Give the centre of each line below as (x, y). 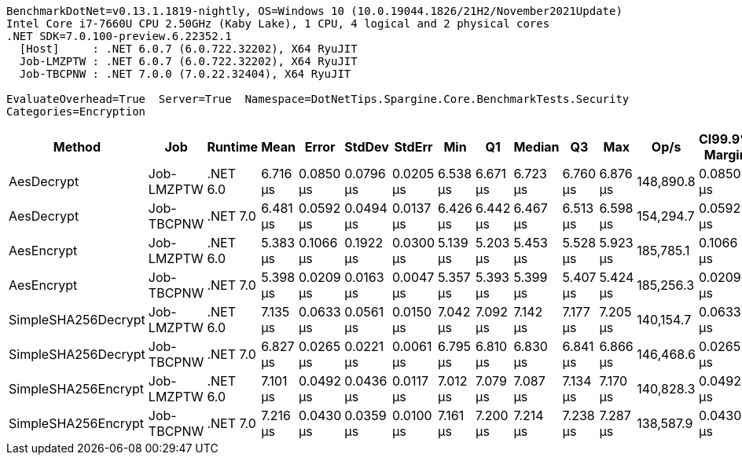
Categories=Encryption (76, 112)
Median (536, 147)
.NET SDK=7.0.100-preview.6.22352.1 (119, 36)
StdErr (413, 147)
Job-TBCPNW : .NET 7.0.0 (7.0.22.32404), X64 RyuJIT (185, 74)
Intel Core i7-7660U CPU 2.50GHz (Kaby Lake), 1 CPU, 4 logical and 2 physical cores (278, 24)
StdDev (367, 147)
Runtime (233, 147)
